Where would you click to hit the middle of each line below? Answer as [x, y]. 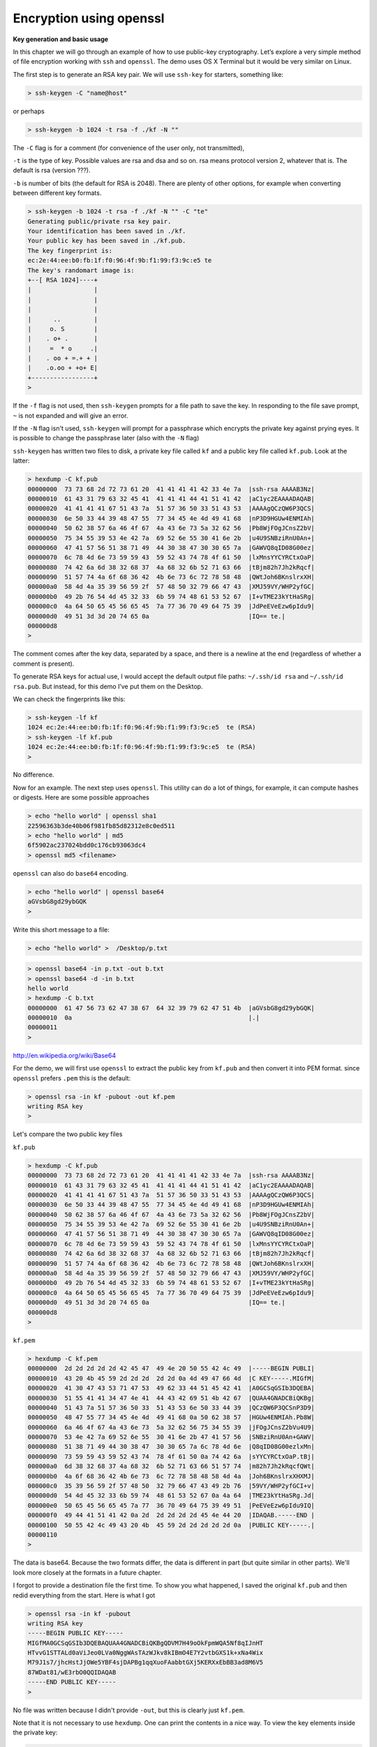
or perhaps [29, 111]
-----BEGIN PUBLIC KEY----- [75, 1633]
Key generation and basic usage [60, 39]
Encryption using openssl [89, 18]
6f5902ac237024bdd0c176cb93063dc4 [87, 845]
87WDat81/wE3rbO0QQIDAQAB [72, 1672]
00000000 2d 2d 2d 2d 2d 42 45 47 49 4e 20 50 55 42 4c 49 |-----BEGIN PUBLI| [171, 1369]
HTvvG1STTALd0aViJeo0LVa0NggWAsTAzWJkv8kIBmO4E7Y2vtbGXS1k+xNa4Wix [146, 1653]
